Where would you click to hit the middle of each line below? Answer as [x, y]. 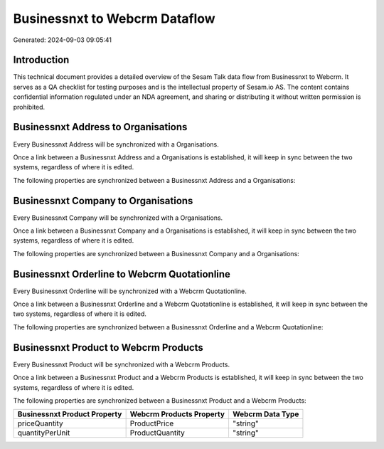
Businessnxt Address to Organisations [100, 127]
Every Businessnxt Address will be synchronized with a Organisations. [116, 144]
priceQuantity [40, 423]
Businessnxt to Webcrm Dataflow [114, 19]
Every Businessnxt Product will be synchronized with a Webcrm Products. [122, 364]
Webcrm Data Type [266, 414]
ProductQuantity [157, 433]
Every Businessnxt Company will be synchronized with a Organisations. [118, 218]
